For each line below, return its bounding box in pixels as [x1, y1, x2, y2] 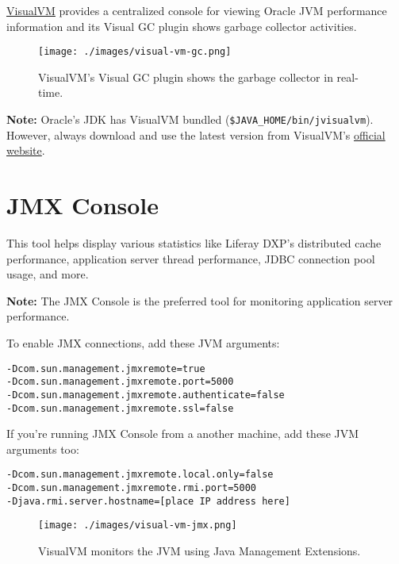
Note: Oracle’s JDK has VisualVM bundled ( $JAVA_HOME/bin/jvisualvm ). [6, 111, 374, 128]
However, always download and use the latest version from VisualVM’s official [6, 126, 386, 143]
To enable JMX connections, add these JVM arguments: [6, 334, 280, 351]
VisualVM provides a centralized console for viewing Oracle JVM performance [6, 2, 387, 18]
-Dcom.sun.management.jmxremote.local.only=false [6, 469, 274, 481]
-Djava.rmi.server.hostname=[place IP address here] [6, 495, 290, 507]
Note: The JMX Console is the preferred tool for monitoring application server [6, 292, 393, 309]
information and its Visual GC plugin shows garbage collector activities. [6, 17, 357, 34]
